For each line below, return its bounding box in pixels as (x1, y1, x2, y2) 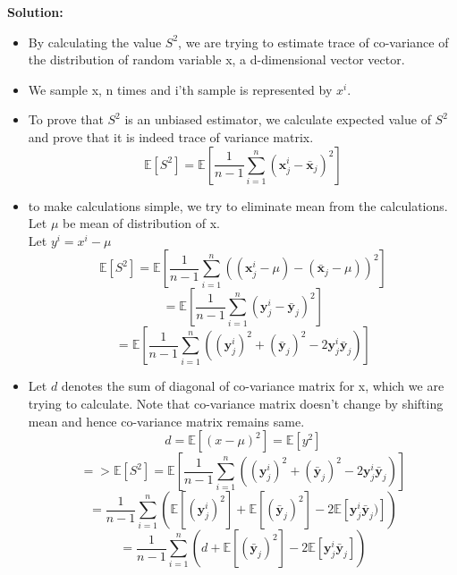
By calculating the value (28, 32, 162, 51)
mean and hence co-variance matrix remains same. (28, 411, 305, 430)
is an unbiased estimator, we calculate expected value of (124, 110, 431, 129)
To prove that (28, 110, 104, 129)
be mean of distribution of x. (62, 214, 220, 233)
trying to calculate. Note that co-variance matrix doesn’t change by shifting (28, 393, 444, 412)
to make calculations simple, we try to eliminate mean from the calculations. (28, 196, 448, 215)
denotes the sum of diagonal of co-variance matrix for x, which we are (61, 376, 444, 395)
